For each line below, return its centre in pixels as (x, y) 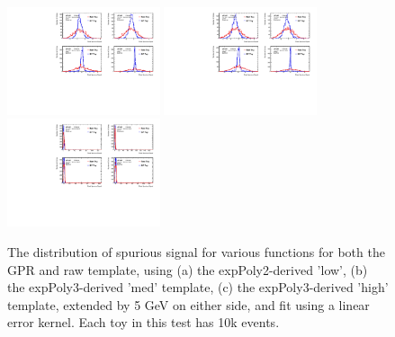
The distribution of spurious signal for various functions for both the (196, 251)
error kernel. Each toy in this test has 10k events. (144, 322)
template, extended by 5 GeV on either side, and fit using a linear (189, 304)
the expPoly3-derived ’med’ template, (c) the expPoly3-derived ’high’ (198, 287)
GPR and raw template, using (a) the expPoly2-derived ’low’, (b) (188, 269)
